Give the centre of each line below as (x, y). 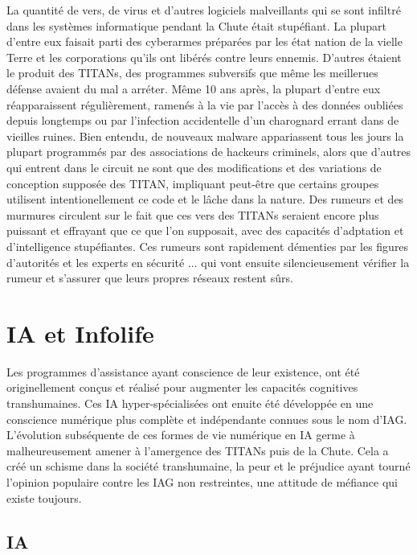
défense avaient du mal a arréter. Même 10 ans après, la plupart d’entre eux (194, 88)
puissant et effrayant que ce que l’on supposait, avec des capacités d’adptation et (205, 230)
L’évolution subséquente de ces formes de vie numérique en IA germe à (181, 435)
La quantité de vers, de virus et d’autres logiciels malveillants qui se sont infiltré (204, 10)
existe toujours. (44, 497)
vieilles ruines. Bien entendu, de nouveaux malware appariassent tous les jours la (205, 136)
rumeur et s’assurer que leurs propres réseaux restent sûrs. (150, 278)
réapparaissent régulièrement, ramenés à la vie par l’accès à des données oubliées (205, 104)
